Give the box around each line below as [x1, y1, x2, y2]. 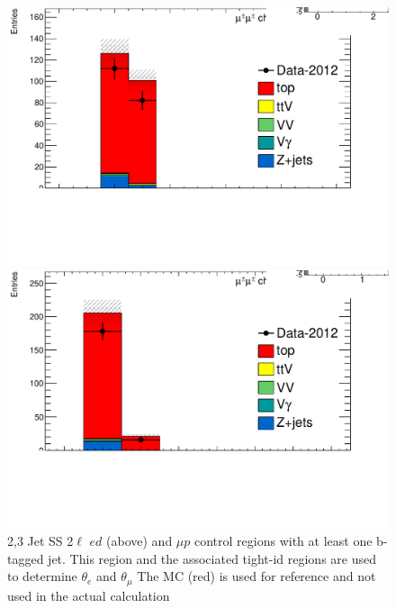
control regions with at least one [194, 531, 373, 550]
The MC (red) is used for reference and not [137, 567, 376, 585]
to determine [7, 567, 77, 585]
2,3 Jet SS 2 [7, 531, 74, 550]
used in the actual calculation [7, 585, 170, 604]
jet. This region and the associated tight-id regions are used [48, 549, 376, 567]
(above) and [106, 531, 173, 550]
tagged [7, 549, 44, 567]
